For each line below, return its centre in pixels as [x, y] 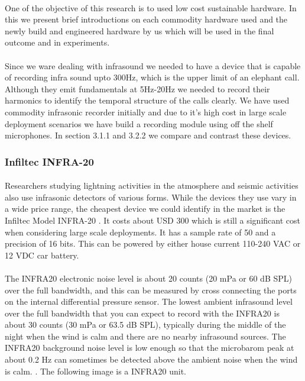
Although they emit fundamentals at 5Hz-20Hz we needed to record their [137, 88]
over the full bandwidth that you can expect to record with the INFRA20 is [142, 313]
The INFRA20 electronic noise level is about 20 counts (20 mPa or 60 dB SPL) [148, 278]
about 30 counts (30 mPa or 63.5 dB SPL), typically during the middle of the [145, 325]
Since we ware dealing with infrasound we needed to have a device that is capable [153, 65]
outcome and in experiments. [57, 42]
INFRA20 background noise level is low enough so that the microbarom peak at [150, 348]
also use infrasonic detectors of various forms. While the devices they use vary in [151, 197]
